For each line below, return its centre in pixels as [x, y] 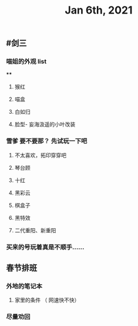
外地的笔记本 [24, 287]
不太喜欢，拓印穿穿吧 [40, 155]
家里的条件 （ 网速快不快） [47, 300]
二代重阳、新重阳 [35, 230]
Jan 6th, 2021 [99, 10]
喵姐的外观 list [26, 61]
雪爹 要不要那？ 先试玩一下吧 [47, 141]
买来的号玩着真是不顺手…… [45, 247]
